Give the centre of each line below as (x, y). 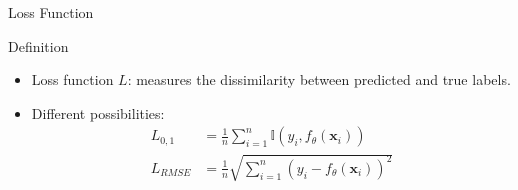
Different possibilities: (98, 112)
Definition (38, 45)
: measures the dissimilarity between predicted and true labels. (319, 79)
